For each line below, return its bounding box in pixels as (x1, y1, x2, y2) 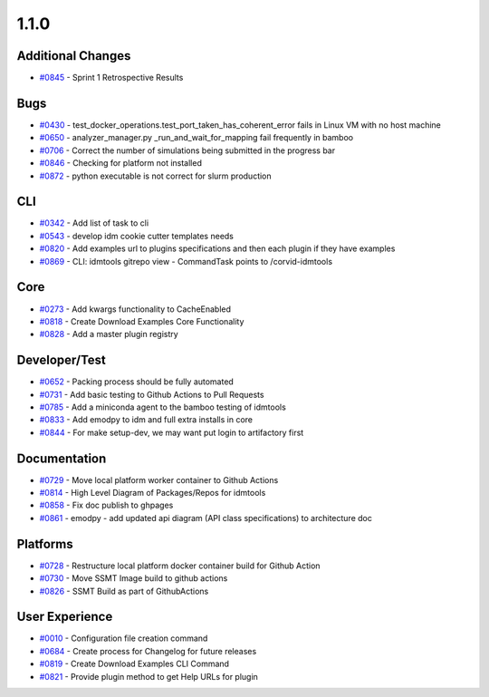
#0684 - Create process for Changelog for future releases (39, 645, 257, 656)
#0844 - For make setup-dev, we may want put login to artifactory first (39, 427, 304, 438)
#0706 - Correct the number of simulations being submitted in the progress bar (39, 145, 335, 156)
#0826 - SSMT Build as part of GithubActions (39, 586, 209, 596)
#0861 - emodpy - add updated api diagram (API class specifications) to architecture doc (39, 512, 373, 523)
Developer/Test (16, 353, 106, 368)
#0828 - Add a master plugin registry (39, 329, 178, 340)
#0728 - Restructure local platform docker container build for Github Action (39, 560, 321, 571)
